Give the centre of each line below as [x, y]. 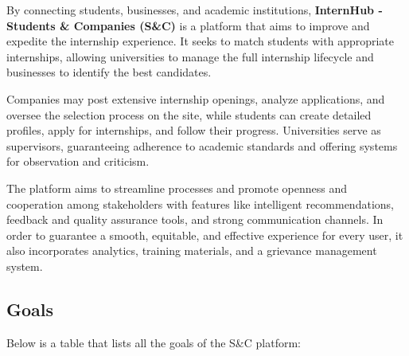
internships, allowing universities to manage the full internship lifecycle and [190, 56]
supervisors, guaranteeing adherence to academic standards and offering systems [202, 145]
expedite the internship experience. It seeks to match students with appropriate [201, 41]
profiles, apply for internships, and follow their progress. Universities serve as [194, 130]
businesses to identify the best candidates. [109, 72]
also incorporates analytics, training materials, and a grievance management [192, 250]
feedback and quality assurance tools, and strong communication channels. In [195, 219]
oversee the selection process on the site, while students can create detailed [189, 114]
